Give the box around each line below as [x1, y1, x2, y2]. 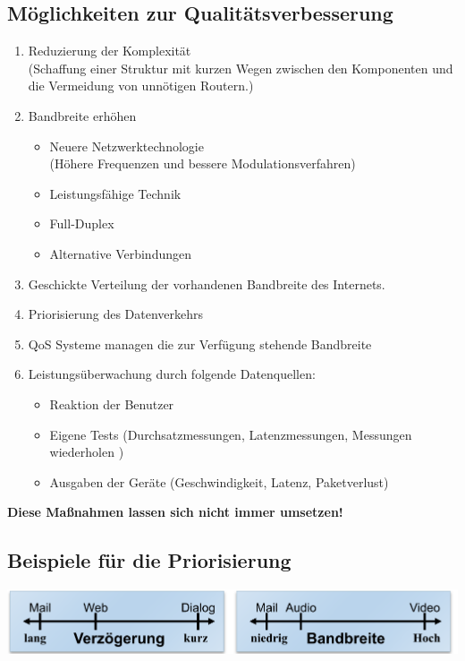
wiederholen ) [49, 442, 124, 461]
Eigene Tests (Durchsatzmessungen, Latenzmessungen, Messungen [49, 425, 412, 443]
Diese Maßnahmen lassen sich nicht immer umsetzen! [7, 502, 343, 521]
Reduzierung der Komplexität [28, 41, 191, 60]
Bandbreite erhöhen [28, 106, 137, 124]
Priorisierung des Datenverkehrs [28, 305, 204, 323]
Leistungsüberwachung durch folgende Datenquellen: [28, 365, 316, 383]
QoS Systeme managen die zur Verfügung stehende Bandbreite [28, 334, 372, 353]
